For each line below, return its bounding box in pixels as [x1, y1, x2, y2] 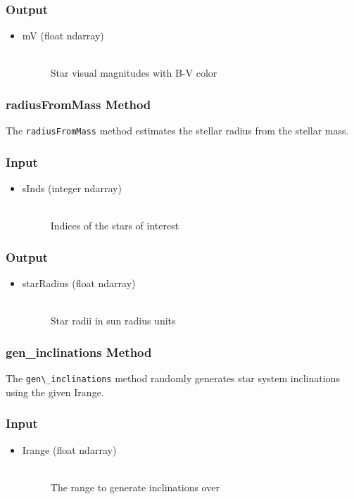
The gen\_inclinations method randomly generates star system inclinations [6, 371, 340, 386]
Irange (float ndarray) [22, 442, 117, 457]
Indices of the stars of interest [50, 218, 179, 233]
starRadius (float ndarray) [22, 276, 136, 291]
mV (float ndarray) [22, 28, 104, 43]
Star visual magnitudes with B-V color [50, 65, 217, 80]
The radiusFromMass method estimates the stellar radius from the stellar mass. [6, 123, 349, 138]
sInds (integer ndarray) [22, 181, 122, 196]
